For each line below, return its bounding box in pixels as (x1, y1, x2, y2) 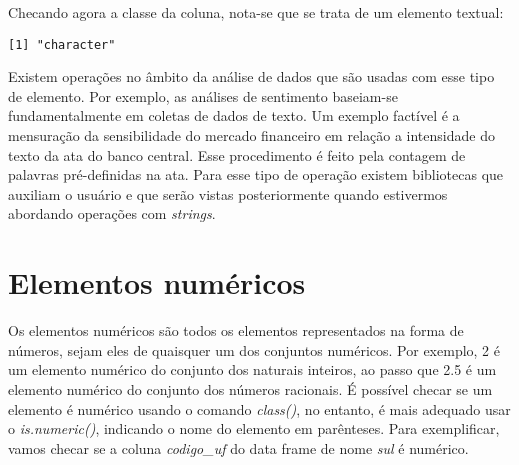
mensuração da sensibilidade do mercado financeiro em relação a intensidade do (8, 125, 495, 146)
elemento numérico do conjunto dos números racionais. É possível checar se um (8, 378, 493, 399)
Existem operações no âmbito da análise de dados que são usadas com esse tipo (8, 66, 495, 87)
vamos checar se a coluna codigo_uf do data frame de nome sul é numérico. (8, 437, 469, 458)
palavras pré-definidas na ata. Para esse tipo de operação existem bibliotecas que (8, 164, 504, 185)
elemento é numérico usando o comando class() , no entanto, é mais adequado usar (8, 398, 511, 419)
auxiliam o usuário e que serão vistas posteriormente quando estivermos (8, 183, 448, 204)
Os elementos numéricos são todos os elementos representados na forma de (8, 320, 464, 341)
